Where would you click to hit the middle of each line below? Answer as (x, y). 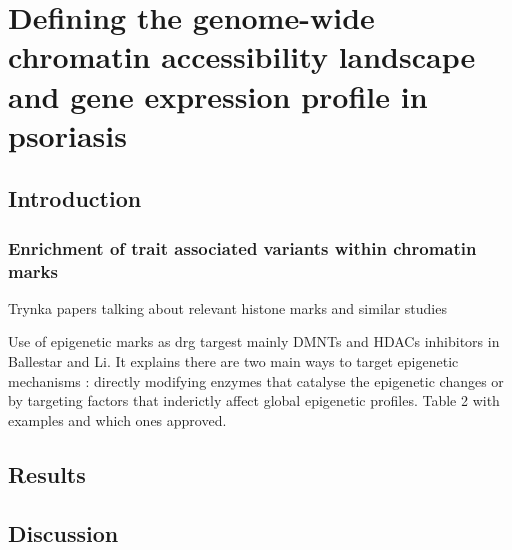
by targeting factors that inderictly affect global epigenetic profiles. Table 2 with (254, 400)
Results (47, 473)
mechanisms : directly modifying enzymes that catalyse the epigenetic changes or (256, 380)
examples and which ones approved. (117, 419)
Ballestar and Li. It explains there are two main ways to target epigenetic (233, 361)
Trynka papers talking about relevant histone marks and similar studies (227, 307)
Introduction (75, 198)
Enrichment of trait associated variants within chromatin (242, 247)
